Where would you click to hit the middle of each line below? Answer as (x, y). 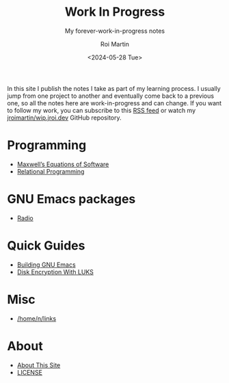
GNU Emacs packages (71, 199)
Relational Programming (51, 171)
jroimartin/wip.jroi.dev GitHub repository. (64, 118)
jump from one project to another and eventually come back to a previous (110, 96)
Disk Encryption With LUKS (55, 272)
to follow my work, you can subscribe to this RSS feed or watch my (102, 110)
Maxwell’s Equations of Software (63, 164)
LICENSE (30, 372)
